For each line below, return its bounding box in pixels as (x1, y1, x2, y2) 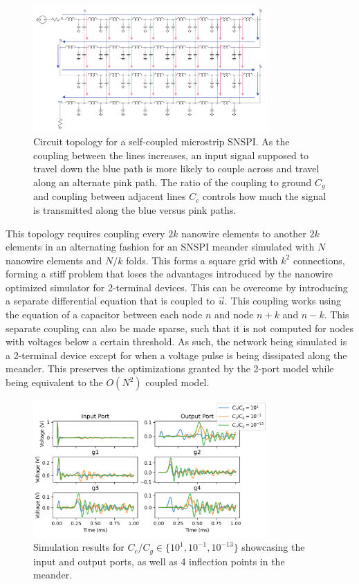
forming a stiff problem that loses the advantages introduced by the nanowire (6, 266, 333, 281)
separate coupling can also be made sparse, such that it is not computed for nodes (6, 320, 354, 335)
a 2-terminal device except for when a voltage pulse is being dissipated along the (6, 347, 347, 362)
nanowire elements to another (181, 226, 306, 240)
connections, (293, 253, 345, 267)
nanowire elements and (6, 253, 102, 267)
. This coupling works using (224, 293, 342, 308)
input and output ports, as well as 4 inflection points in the (33, 554, 285, 568)
